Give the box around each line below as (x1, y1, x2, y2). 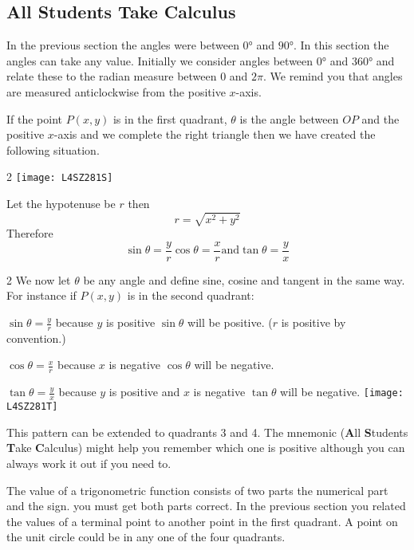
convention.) (6, 329, 66, 346)
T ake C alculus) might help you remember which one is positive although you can (6, 439, 405, 456)
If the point (6, 110, 63, 127)
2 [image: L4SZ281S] (6, 168, 113, 185)
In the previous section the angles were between (6, 37, 239, 53)
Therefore (6, 225, 53, 242)
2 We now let (6, 271, 71, 288)
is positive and (108, 383, 180, 400)
